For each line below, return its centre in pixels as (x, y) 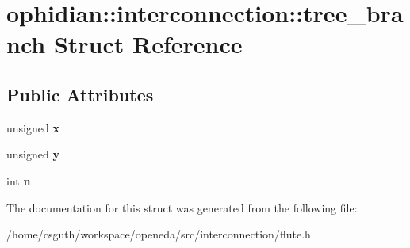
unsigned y (33, 154)
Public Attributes (80, 94)
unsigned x (33, 127)
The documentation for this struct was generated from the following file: (182, 207)
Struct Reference (148, 44)
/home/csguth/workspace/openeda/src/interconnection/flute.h (159, 234)
